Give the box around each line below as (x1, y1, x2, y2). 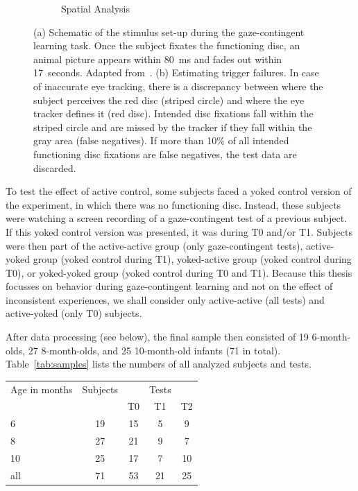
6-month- (312, 329, 351, 344)
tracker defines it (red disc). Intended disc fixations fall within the (33, 106, 314, 121)
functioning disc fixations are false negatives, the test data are (33, 146, 297, 161)
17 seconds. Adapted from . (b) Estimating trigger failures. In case (33, 65, 319, 80)
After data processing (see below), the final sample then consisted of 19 (6, 329, 309, 344)
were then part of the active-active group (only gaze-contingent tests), (6, 238, 303, 252)
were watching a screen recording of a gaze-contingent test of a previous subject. (6, 211, 347, 225)
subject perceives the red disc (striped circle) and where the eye (33, 92, 305, 107)
